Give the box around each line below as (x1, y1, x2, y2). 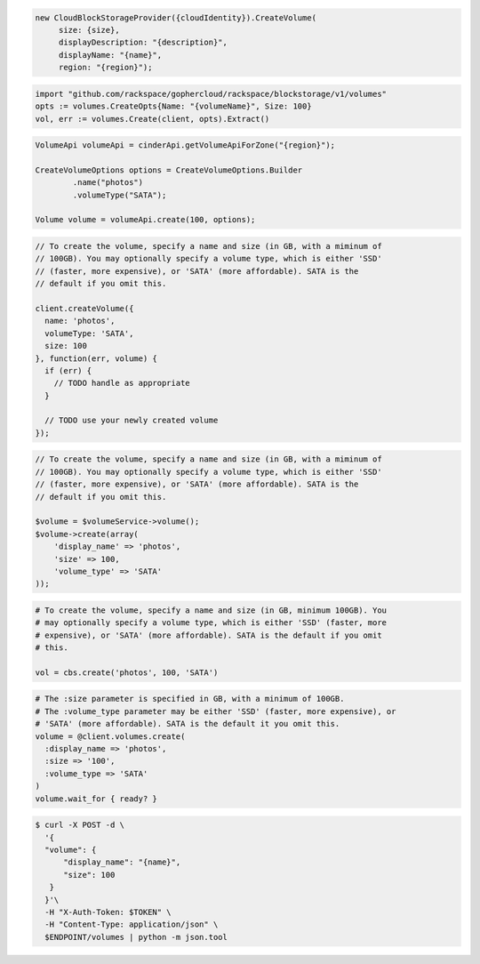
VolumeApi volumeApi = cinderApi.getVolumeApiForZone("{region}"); (35, 141, 336, 150)
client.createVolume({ (35, 303, 134, 313)
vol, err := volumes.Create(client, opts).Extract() (35, 114, 270, 124)
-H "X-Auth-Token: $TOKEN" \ (44, 907, 172, 917)
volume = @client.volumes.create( (35, 731, 186, 742)
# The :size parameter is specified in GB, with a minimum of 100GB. (35, 694, 345, 704)
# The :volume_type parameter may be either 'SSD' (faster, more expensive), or (35, 706, 396, 716)
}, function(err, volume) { (35, 353, 157, 364)
